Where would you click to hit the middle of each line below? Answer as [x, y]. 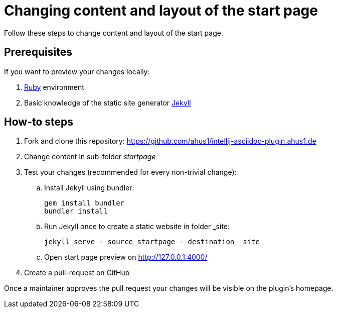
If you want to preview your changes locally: [77, 71]
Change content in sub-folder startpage [90, 157]
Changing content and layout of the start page [161, 11]
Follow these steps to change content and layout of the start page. [114, 33]
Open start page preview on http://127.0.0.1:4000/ [126, 257]
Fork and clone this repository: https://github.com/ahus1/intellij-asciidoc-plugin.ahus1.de [170, 141]
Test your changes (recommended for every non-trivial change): [130, 172]
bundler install [76, 211]
